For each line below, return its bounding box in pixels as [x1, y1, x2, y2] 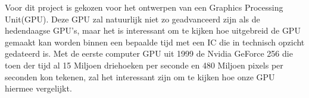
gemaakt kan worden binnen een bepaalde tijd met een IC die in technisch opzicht [5, 35, 305, 48]
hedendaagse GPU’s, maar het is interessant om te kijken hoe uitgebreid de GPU [5, 24, 301, 37]
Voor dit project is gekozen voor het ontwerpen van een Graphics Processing [5, 1, 283, 13]
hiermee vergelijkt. [5, 82, 72, 94]
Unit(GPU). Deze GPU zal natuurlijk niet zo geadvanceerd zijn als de [5, 12, 260, 25]
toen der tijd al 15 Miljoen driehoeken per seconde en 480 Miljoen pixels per [5, 58, 283, 71]
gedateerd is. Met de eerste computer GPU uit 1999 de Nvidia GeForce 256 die [5, 47, 293, 60]
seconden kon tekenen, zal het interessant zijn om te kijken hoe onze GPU [5, 70, 275, 83]
